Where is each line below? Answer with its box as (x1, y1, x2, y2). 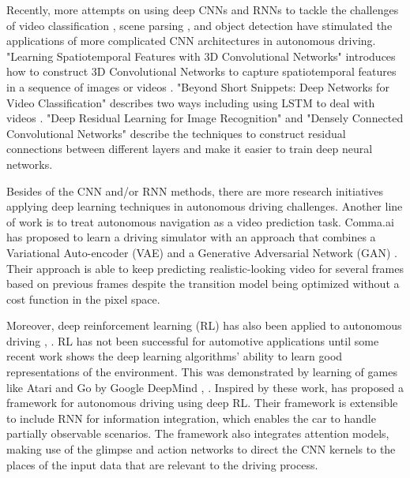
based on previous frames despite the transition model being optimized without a (6, 275, 400, 292)
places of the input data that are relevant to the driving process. (6, 456, 318, 472)
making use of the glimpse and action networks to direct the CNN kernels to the (6, 441, 396, 457)
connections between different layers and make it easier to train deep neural (6, 140, 373, 157)
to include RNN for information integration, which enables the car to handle (6, 409, 376, 426)
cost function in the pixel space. (6, 290, 160, 307)
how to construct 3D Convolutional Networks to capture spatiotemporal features (6, 63, 397, 80)
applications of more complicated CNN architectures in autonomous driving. (6, 32, 376, 49)
